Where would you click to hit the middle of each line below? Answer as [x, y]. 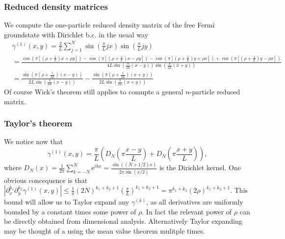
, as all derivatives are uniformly [195, 202]
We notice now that [34, 141]
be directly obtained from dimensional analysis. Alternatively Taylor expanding [123, 221]
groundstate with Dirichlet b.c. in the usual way [76, 34]
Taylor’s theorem [38, 123]
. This [239, 190]
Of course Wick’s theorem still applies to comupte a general [94, 92]
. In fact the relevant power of [187, 211]
